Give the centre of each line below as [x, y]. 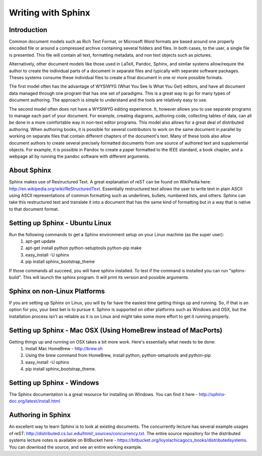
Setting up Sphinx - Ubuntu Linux [60, 223]
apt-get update [41, 241]
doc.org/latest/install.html [34, 401]
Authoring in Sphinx [40, 415]
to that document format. [34, 209]
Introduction [28, 30]
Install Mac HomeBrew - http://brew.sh [64, 349]
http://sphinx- [213, 394]
